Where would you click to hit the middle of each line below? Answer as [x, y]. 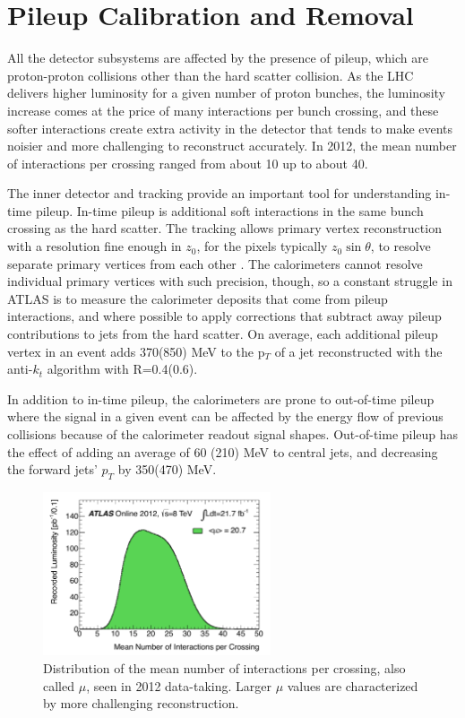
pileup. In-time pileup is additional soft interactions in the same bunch [229, 210]
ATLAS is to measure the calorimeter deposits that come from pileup [198, 298]
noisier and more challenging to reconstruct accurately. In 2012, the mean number [232, 146]
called [59, 685]
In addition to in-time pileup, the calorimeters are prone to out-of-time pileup [221, 398]
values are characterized [353, 685]
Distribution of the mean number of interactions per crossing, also [224, 667]
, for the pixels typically [262, 246]
